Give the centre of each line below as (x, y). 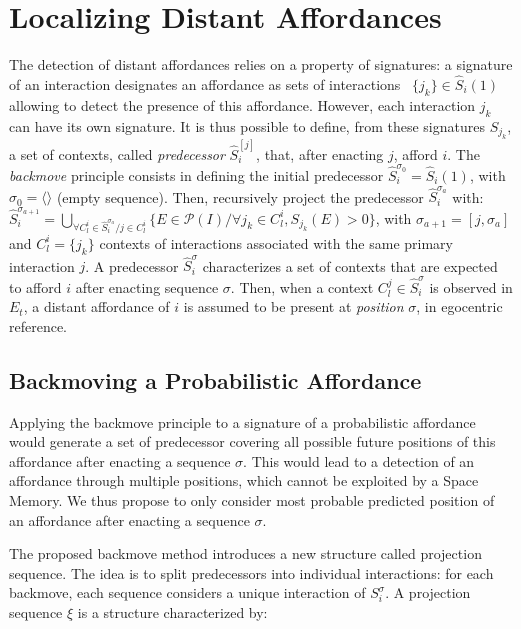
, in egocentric (459, 306)
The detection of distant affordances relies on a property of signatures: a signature (261, 64)
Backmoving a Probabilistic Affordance (215, 379)
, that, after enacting (320, 153)
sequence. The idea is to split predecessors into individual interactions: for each (251, 572)
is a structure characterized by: (172, 612)
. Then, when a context (302, 286)
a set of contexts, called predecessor (117, 153)
